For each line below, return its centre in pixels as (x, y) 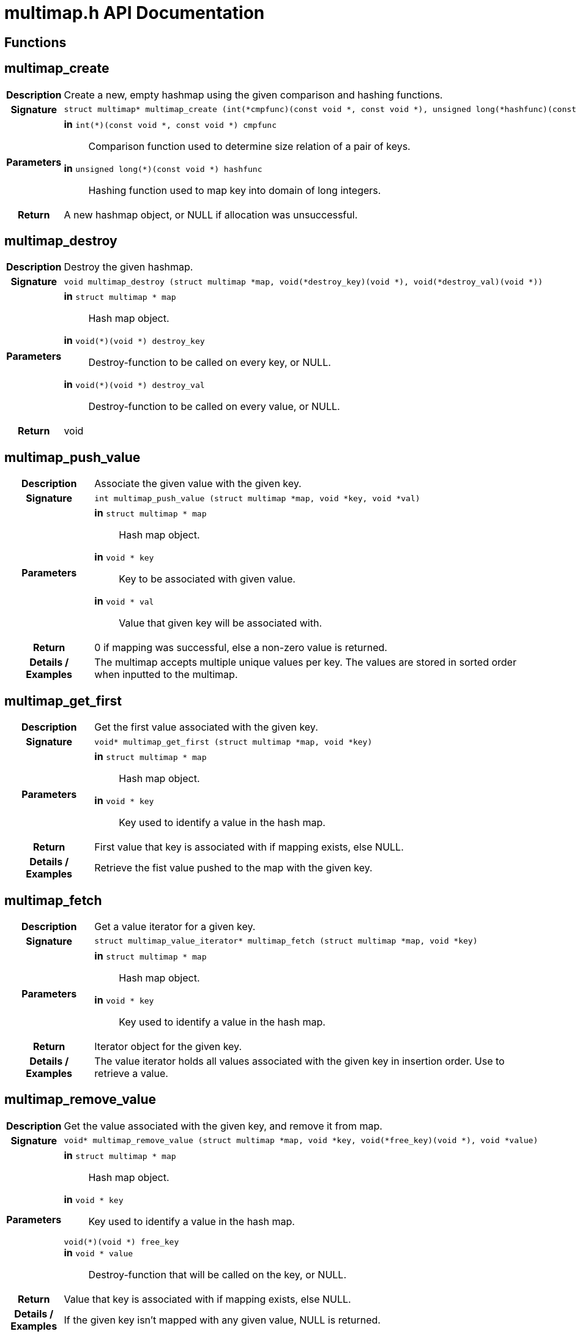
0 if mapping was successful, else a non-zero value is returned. (241, 648)
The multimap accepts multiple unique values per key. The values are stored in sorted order (305, 662)
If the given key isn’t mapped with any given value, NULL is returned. (222, 1320)
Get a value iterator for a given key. (175, 926)
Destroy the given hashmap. (128, 267)
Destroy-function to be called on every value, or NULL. (214, 407)
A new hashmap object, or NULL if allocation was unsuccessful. (211, 214)
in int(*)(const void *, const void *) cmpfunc (170, 124)
